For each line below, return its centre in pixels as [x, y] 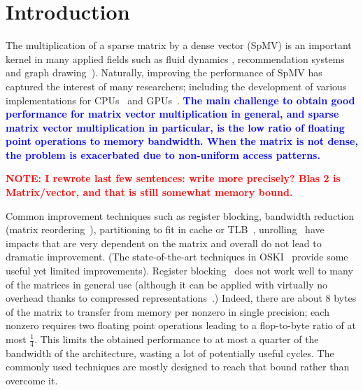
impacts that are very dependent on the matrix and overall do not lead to [164, 243]
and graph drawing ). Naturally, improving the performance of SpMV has [164, 72]
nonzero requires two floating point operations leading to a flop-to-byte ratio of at [181, 325]
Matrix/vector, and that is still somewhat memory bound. [149, 192]
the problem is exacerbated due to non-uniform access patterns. [163, 154]
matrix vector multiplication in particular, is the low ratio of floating [175, 127]
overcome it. [32, 381]
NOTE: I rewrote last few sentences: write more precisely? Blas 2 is [173, 178]
